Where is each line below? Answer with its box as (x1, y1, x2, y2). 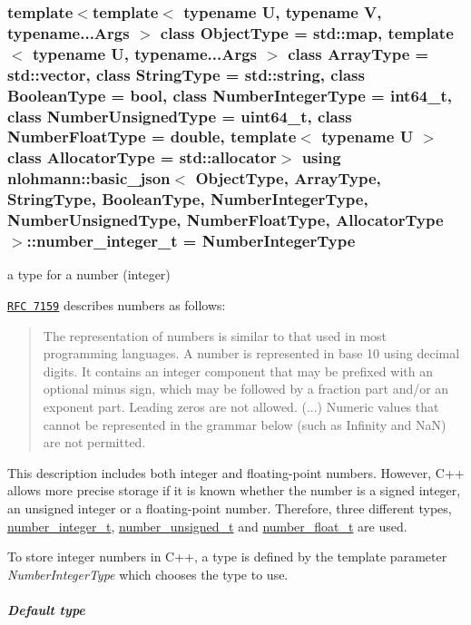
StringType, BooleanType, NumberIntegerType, (7, 188, 368, 210)
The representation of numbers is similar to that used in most (43, 326, 388, 345)
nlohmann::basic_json (7, 167, 171, 190)
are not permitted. (43, 433, 146, 452)
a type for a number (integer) (7, 265, 171, 284)
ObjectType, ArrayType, (195, 167, 381, 190)
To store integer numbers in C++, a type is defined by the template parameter (7, 547, 447, 566)
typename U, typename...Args (32, 42, 257, 64)
